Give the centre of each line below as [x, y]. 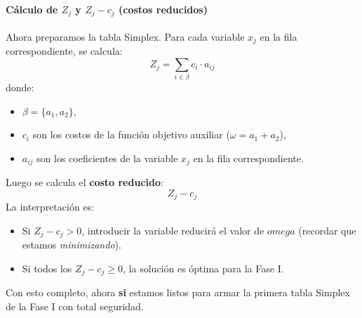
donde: [20, 87]
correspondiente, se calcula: [64, 51]
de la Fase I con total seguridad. [75, 306]
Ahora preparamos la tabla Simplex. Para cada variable [125, 36]
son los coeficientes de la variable [107, 158]
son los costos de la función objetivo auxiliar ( [131, 134]
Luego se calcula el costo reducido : [85, 182]
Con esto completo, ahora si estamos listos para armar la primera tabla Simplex [178, 292]
